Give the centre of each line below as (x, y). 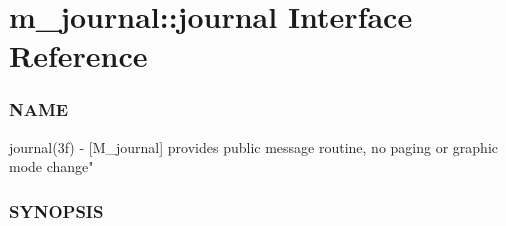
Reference (78, 55)
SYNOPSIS (56, 210)
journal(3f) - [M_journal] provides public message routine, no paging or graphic (253, 146)
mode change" (51, 166)
